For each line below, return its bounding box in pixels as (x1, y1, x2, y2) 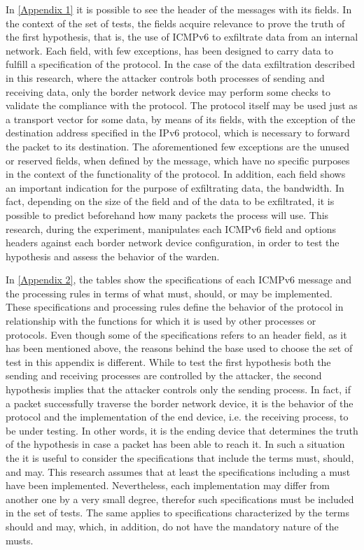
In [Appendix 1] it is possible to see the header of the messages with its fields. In (6, 2, 352, 16)
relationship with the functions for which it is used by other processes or (6, 313, 316, 328)
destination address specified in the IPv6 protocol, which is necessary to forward (6, 125, 350, 140)
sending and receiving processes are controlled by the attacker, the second (6, 368, 322, 383)
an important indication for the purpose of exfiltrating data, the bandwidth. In (6, 180, 344, 195)
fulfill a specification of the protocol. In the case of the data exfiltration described (6, 57, 355, 71)
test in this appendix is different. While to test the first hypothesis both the (6, 354, 331, 369)
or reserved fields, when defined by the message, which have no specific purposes (6, 153, 350, 167)
